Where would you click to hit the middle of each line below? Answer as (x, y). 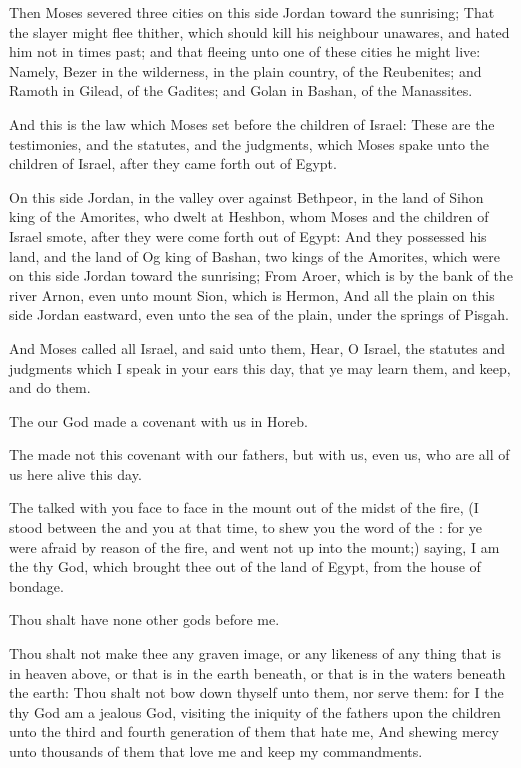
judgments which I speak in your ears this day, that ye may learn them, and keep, (260, 367)
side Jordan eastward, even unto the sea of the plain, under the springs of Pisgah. (259, 314)
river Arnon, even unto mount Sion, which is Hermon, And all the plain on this (252, 294)
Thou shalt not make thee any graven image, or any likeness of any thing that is (255, 653)
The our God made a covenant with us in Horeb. (158, 420)
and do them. (50, 387)
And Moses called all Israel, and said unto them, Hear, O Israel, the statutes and (257, 347)
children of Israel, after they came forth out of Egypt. (173, 163)
